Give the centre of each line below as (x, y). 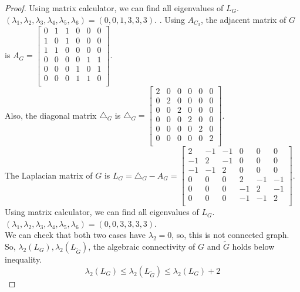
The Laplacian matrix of (49, 175)
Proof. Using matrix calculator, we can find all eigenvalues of (114, 8)
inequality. (23, 259)
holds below (253, 246)
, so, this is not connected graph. (230, 235)
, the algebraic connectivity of (142, 246)
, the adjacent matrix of (243, 19)
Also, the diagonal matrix (51, 115)
